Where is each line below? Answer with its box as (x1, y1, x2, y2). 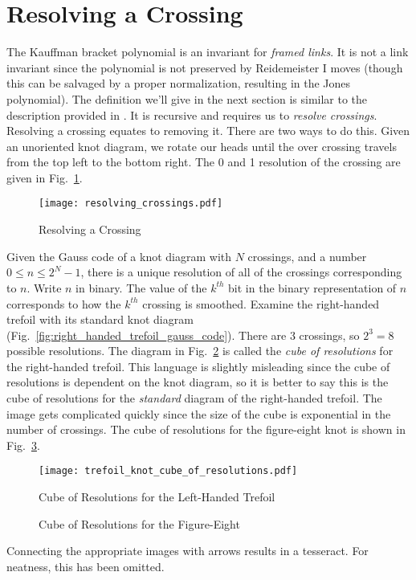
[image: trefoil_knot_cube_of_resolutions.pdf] (39, 465, 298, 477)
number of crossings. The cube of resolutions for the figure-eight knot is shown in (6, 421, 406, 438)
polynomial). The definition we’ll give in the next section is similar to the (6, 90, 368, 107)
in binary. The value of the (75, 279, 207, 296)
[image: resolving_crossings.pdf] (39, 198, 223, 210)
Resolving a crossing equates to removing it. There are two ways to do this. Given (6, 122, 410, 139)
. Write (27, 279, 62, 296)
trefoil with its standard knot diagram (6, 311, 194, 328)
